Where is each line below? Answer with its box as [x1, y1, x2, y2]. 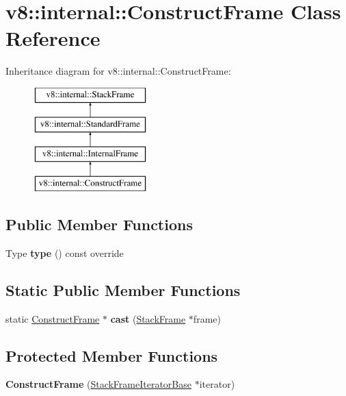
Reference [5, 24, 101, 52]
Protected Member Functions [5, 345, 218, 366]
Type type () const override [5, 245, 124, 260]
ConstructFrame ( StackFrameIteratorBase [5, 377, 191, 391]
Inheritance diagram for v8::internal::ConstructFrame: [5, 64, 231, 78]
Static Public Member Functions [5, 279, 241, 300]
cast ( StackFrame [110, 311, 186, 325]
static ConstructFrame [5, 311, 100, 325]
